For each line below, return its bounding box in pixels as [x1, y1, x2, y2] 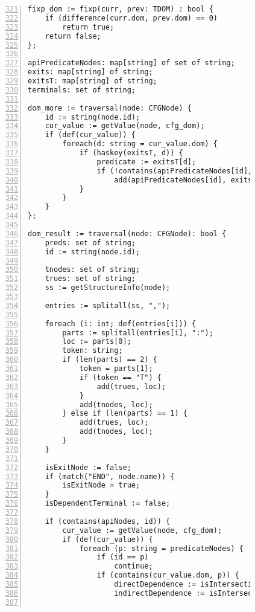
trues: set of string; [45, 274, 136, 283]
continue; [114, 562, 153, 571]
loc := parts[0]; [62, 337, 131, 346]
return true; [62, 22, 115, 31]
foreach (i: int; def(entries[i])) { [45, 319, 197, 328]
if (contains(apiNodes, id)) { [45, 517, 171, 526]
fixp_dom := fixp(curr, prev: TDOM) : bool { [28, 5, 213, 13]
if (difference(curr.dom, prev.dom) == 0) [45, 13, 218, 22]
